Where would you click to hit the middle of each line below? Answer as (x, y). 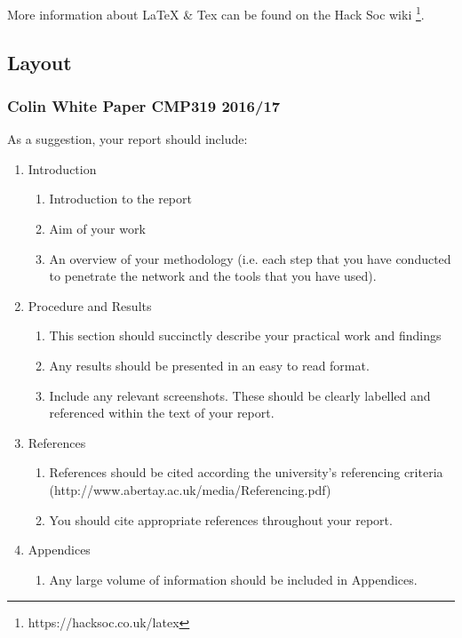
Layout (40, 62)
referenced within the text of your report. (162, 413)
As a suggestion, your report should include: (127, 139)
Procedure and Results (90, 305)
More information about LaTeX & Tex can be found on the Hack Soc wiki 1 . (216, 13)
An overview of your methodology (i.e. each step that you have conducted (250, 258)
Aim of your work (97, 229)
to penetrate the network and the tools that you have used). (213, 276)
